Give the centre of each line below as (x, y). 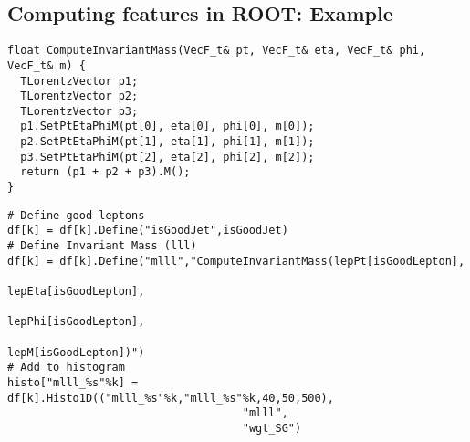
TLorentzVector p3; (79, 111)
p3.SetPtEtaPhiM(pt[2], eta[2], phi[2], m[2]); (167, 157)
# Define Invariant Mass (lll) (102, 246)
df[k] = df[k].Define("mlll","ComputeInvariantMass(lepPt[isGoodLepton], (236, 261)
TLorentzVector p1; (79, 81)
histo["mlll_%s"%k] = (73, 382)
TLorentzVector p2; (79, 96)
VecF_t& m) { (47, 65)
